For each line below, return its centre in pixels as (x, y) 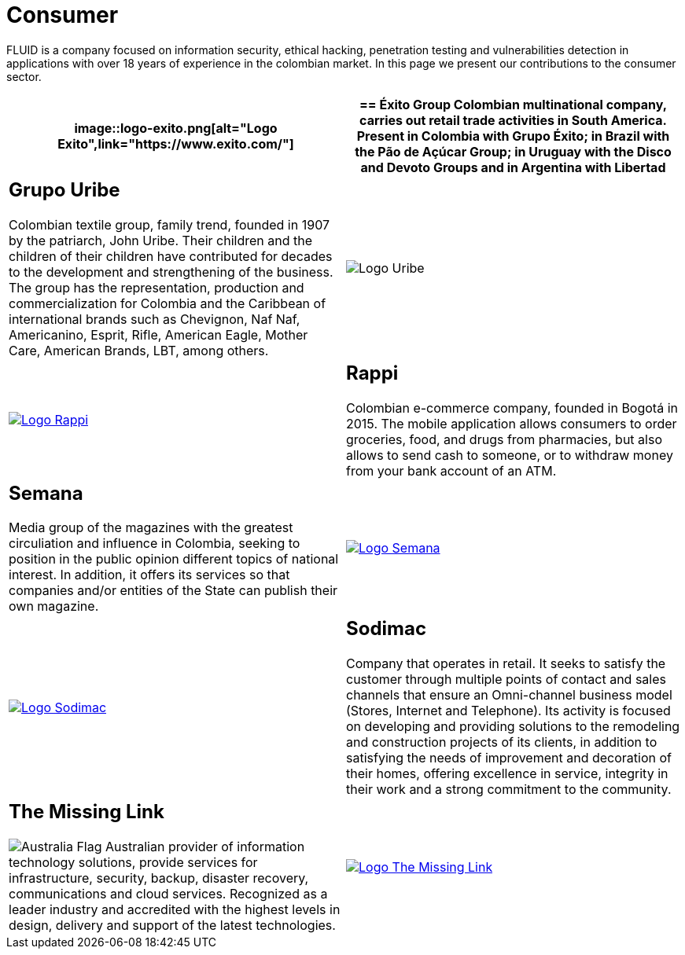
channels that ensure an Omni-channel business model (509, 695)
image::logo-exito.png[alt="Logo (176, 128)
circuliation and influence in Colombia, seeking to (155, 544)
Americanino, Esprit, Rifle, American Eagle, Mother (158, 334)
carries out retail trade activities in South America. (513, 120)
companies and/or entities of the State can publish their (173, 591)
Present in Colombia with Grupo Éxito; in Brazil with (513, 136)
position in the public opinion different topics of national (174, 559)
